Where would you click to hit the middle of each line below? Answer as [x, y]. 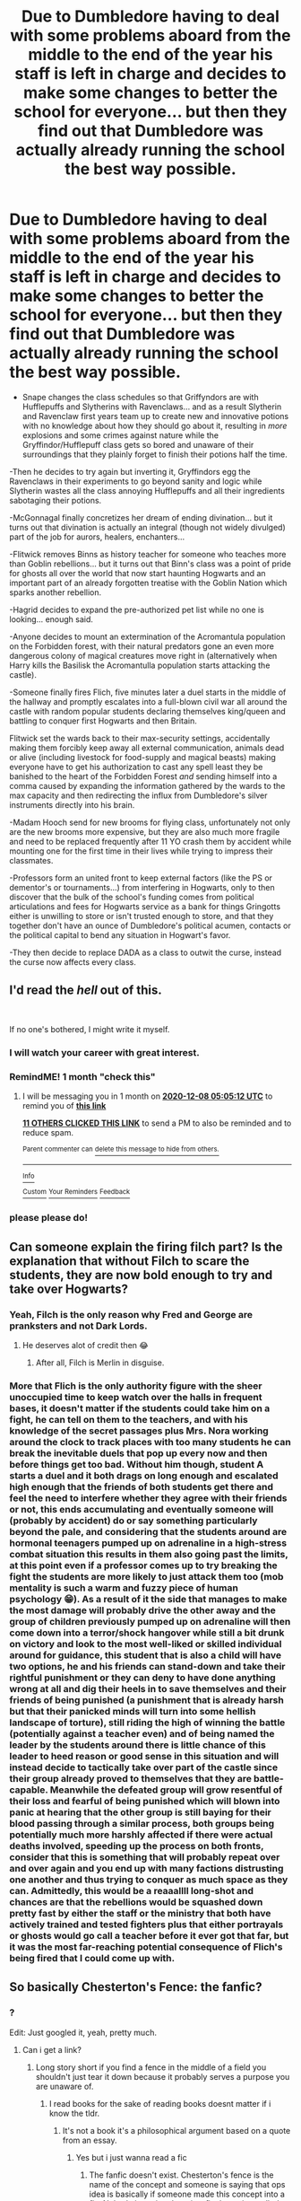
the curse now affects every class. [73, 961]
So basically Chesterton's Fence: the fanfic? [136, 1987]
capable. [29, 1790]
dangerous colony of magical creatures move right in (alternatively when [143, 655]
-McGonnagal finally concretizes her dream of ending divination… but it [141, 517]
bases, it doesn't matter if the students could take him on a [140, 1408]
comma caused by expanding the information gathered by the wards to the [147, 785]
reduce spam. [48, 1132]
